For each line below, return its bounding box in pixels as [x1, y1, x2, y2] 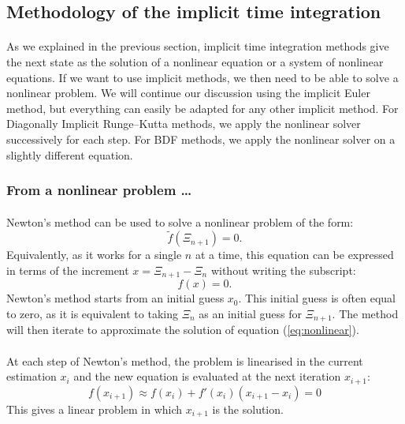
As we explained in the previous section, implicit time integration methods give [6, 38, 389, 54]
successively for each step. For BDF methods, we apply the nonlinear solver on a [6, 130, 396, 147]
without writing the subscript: [210, 261, 356, 278]
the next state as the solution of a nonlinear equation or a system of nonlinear [6, 53, 384, 69]
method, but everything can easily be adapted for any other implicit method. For [6, 99, 399, 116]
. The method [332, 306, 399, 322]
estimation [6, 368, 57, 385]
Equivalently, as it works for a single [6, 246, 182, 263]
